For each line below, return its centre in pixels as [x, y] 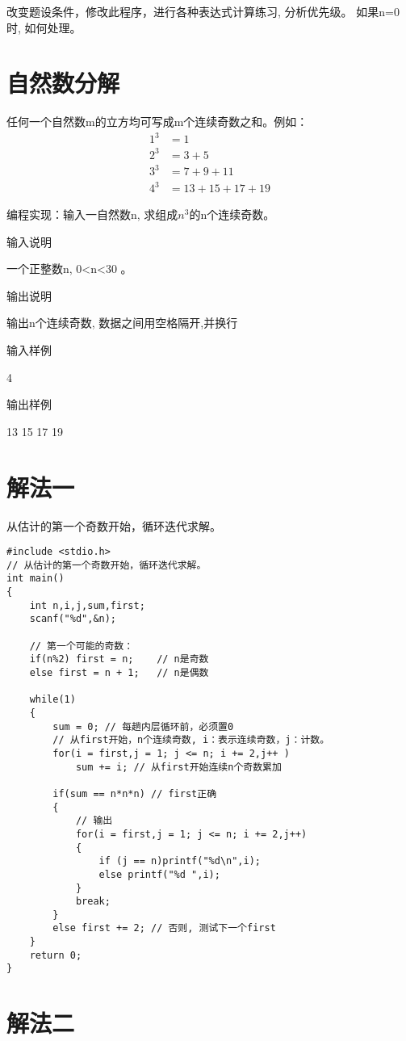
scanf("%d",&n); [73, 619]
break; [93, 902]
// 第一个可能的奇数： [82, 646]
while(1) [52, 700]
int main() [36, 579]
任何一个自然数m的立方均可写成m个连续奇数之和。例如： [157, 122]
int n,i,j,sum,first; [87, 605]
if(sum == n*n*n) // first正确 [135, 793]
